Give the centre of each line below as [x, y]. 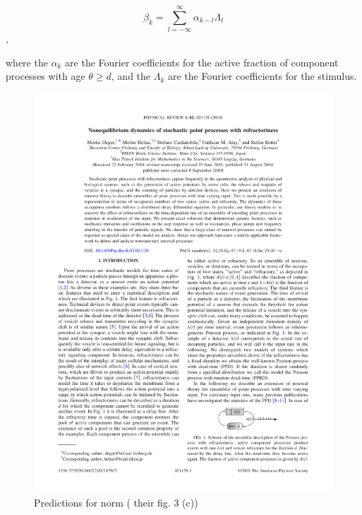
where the [27, 62]
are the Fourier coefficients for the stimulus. [262, 76]
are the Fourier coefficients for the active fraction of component [202, 62]
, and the [131, 76]
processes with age [46, 76]
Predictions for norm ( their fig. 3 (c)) [116, 502]
